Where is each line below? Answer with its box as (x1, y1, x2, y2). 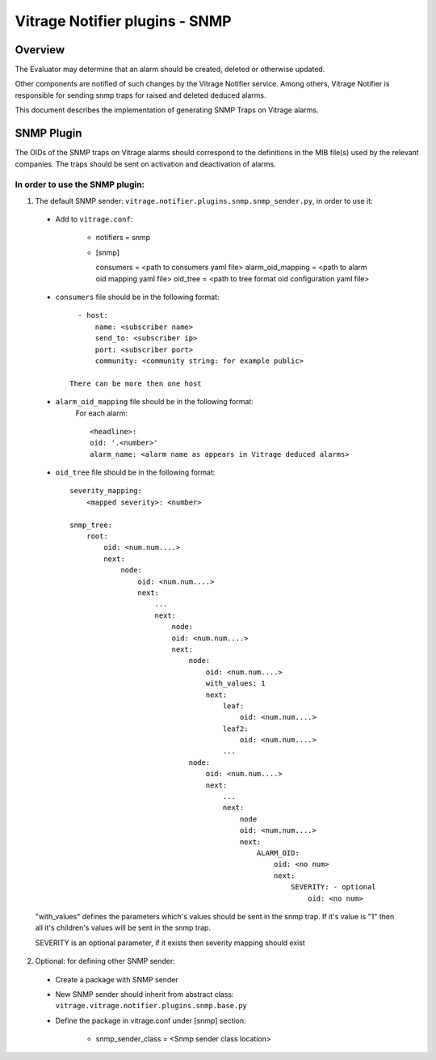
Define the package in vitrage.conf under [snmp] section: (55, 1016, 246, 1025)
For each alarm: (75, 408, 128, 418)
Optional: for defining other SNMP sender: (35, 957, 175, 966)
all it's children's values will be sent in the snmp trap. (35, 923, 212, 933)
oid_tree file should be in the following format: (55, 467, 216, 477)
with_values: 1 (205, 679, 266, 688)
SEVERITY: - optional (291, 882, 376, 892)
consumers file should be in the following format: (55, 292, 220, 302)
